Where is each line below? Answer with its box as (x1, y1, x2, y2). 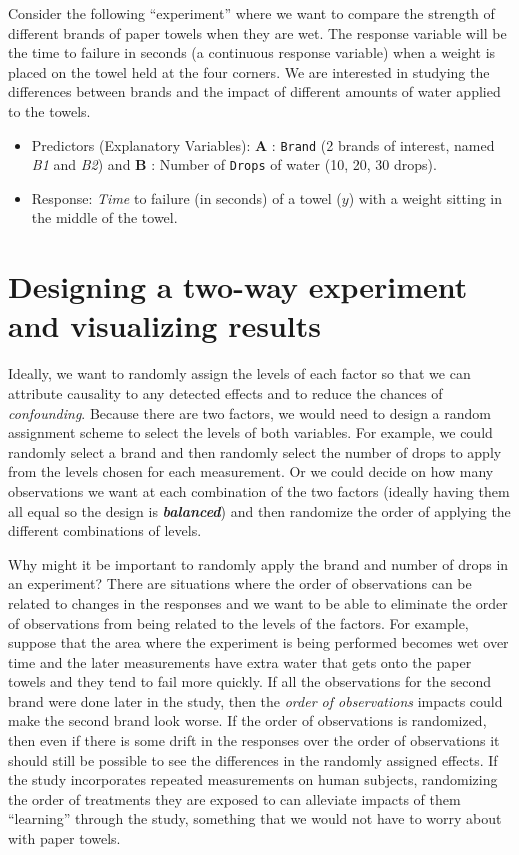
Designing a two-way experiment (8, 266, 468, 307)
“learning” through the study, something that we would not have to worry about (8, 808, 502, 829)
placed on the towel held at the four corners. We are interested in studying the (8, 61, 490, 82)
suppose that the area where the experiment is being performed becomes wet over (8, 632, 509, 653)
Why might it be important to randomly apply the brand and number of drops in (8, 553, 509, 574)
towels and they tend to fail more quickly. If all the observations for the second (8, 671, 492, 692)
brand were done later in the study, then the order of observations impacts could (8, 690, 503, 711)
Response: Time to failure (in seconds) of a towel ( (31, 187, 342, 208)
